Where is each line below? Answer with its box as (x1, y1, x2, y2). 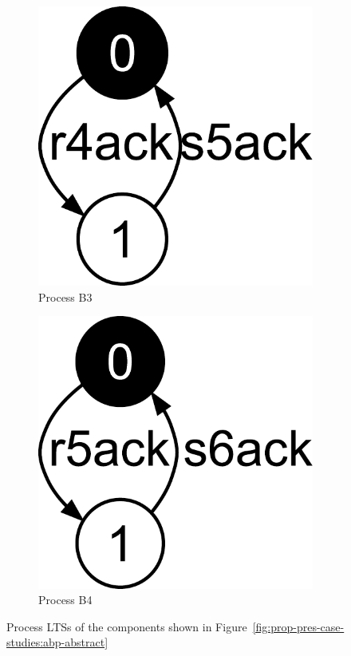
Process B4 (38, 591, 93, 608)
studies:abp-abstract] (6, 634, 108, 650)
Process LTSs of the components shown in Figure (6, 618, 247, 634)
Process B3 (38, 288, 93, 305)
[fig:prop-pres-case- (252, 618, 345, 634)
